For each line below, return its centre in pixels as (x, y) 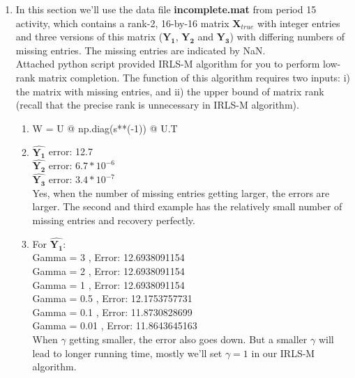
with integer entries (299, 23)
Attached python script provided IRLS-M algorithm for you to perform (168, 64)
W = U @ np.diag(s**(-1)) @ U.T (105, 128)
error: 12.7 (70, 151)
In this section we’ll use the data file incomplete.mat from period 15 (166, 9)
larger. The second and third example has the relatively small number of (187, 206)
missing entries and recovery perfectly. (114, 220)
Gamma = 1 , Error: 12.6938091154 (108, 284)
